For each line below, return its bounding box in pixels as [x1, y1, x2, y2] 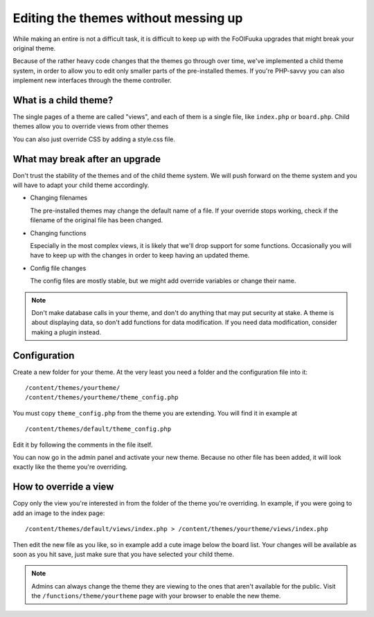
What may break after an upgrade [12, 153, 161, 165]
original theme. [12, 44, 56, 52]
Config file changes [30, 264, 87, 272]
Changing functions [30, 229, 87, 237]
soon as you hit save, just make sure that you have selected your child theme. [12, 550, 235, 558]
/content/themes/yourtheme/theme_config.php [25, 393, 179, 402]
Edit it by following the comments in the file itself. [12, 440, 153, 449]
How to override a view [12, 481, 114, 493]
